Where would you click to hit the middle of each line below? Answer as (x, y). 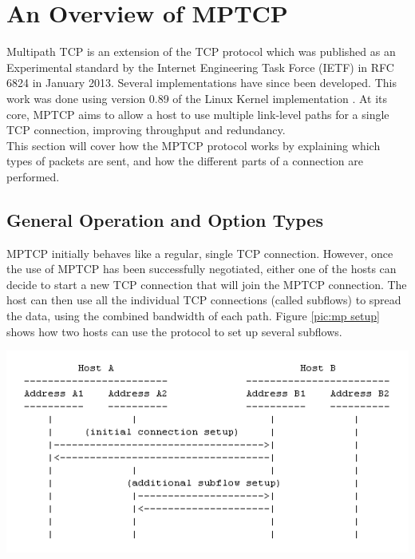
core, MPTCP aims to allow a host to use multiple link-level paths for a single (198, 114)
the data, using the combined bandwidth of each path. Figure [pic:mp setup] (193, 316)
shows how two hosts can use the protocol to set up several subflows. (174, 331)
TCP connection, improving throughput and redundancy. (146, 130)
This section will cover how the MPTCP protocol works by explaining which (194, 145)
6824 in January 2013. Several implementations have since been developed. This (202, 83)
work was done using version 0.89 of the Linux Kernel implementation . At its (197, 98)
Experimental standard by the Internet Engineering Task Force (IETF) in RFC (200, 67)
